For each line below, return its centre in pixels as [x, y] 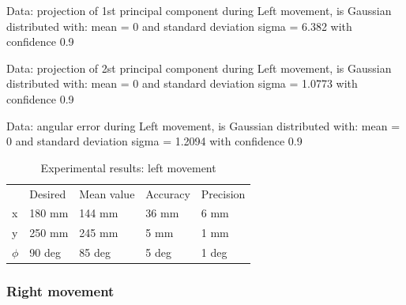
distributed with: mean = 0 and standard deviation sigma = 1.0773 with [182, 83]
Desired [48, 193]
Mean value [107, 193]
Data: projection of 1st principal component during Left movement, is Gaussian [199, 10]
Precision [223, 193]
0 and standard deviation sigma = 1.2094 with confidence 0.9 [154, 141]
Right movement [60, 291]
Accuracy [168, 193]
